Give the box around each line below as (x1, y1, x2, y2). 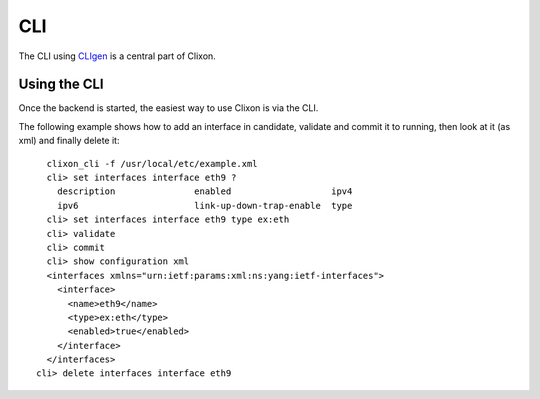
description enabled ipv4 (56, 186, 353, 197)
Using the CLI (18, 76, 104, 93)
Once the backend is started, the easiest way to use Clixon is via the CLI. (18, 102, 319, 114)
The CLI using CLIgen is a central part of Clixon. (18, 50, 217, 62)
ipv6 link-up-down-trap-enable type (56, 200, 353, 211)
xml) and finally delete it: (18, 135, 120, 147)
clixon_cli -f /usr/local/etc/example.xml (46, 158, 259, 169)
